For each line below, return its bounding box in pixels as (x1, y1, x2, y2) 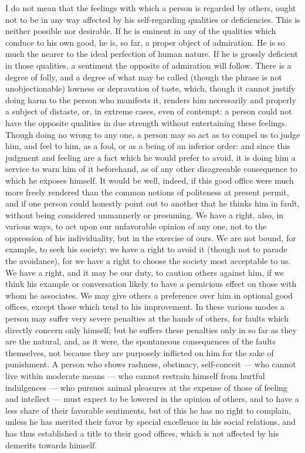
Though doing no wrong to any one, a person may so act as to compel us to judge (5, 128, 300, 140)
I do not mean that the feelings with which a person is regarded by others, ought (5, 2, 296, 13)
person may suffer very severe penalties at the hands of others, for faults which (5, 312, 289, 324)
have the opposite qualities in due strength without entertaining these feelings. (5, 116, 287, 129)
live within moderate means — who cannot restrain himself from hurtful (5, 370, 265, 381)
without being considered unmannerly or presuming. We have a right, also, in (5, 208, 284, 221)
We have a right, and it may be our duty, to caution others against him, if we (5, 266, 284, 278)
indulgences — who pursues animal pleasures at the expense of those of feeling (5, 381, 287, 393)
